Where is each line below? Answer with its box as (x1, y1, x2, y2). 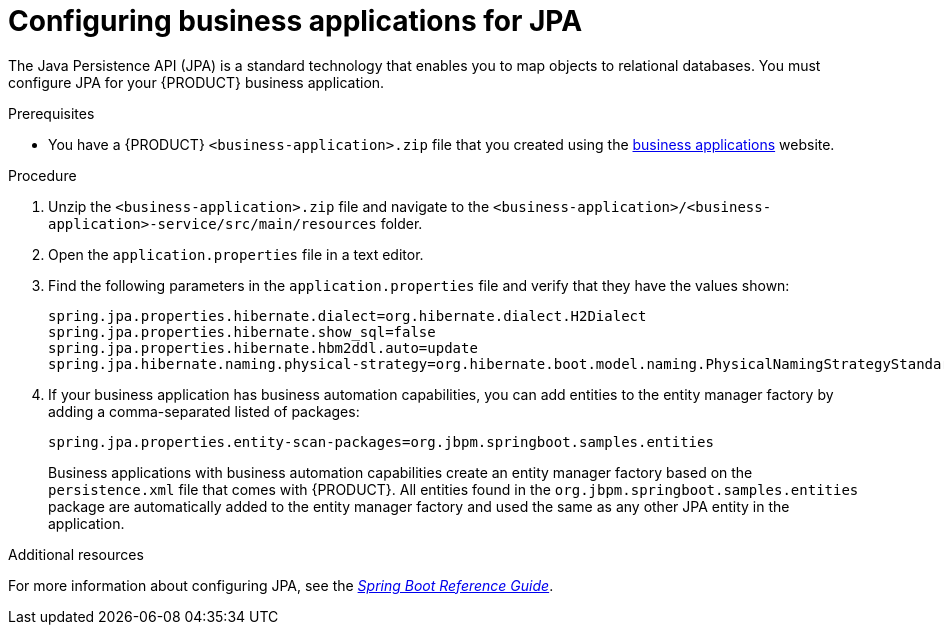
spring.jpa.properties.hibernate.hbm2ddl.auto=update (48, 339, 478, 356)
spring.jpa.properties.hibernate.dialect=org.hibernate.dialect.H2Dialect (48, 307, 647, 324)
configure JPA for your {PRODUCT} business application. (8, 73, 385, 91)
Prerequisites (8, 104, 95, 122)
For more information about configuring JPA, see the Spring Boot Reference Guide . (8, 576, 554, 594)
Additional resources (8, 545, 144, 563)
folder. (380, 214, 423, 232)
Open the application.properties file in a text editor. (48, 245, 424, 263)
